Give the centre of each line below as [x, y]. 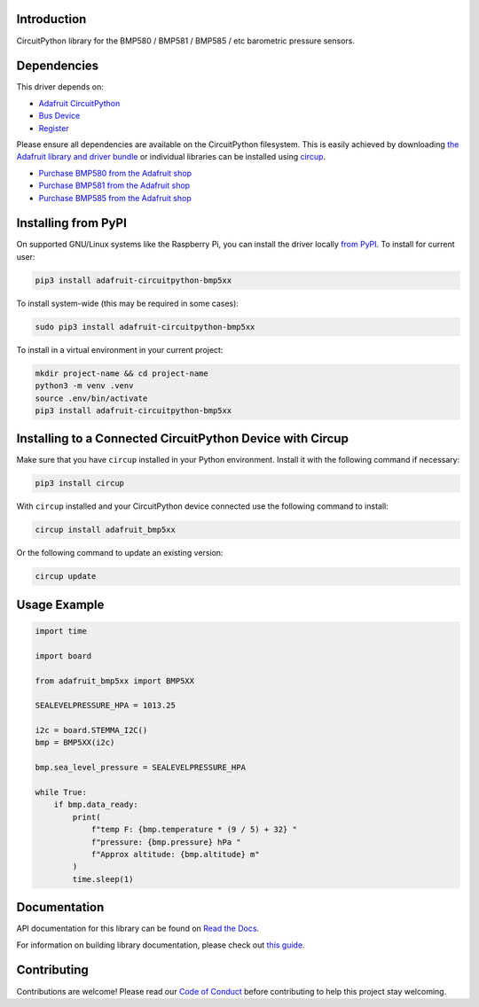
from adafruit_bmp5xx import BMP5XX [115, 681]
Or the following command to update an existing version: [120, 553]
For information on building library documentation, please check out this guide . [161, 945]
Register [54, 128]
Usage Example [60, 604]
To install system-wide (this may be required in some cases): [128, 303]
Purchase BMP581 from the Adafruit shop [114, 185]
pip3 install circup [79, 484]
